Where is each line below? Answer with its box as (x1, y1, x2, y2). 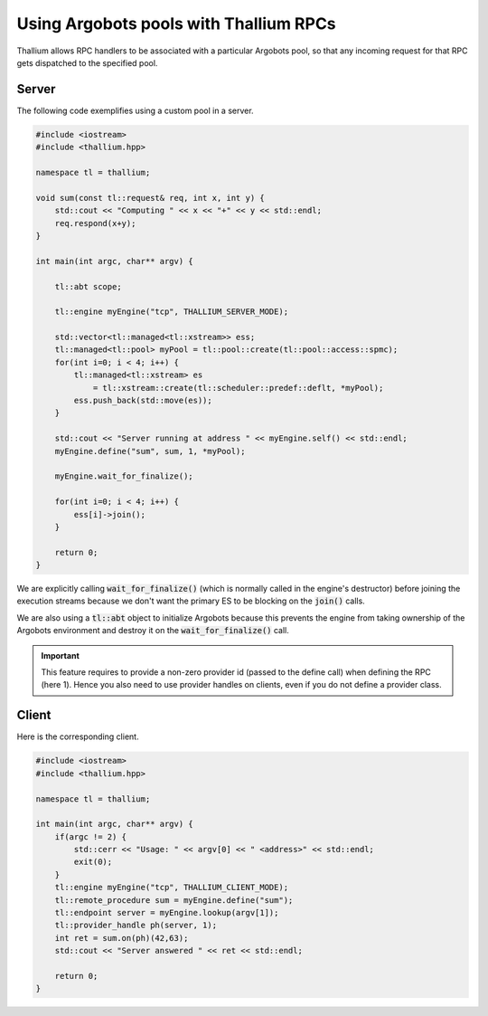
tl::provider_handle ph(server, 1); (54, 920, 217, 931)
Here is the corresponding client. (16, 731, 139, 742)
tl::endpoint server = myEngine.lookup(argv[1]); (54, 907, 279, 918)
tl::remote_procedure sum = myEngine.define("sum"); (54, 895, 294, 905)
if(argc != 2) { (54, 831, 127, 841)
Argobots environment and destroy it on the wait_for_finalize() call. (16, 625, 289, 636)
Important (41, 650, 80, 660)
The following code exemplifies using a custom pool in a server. (16, 105, 254, 116)
